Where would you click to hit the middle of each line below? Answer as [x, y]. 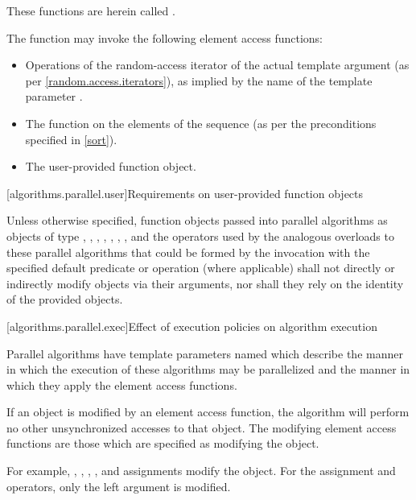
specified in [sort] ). [71, 139]
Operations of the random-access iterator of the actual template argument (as [217, 65]
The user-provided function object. [111, 166]
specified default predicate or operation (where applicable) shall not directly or [201, 268]
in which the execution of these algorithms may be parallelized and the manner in [208, 369]
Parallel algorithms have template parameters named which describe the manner [205, 353]
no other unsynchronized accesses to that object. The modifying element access [202, 427]
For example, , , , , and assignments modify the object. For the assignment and [201, 471]
